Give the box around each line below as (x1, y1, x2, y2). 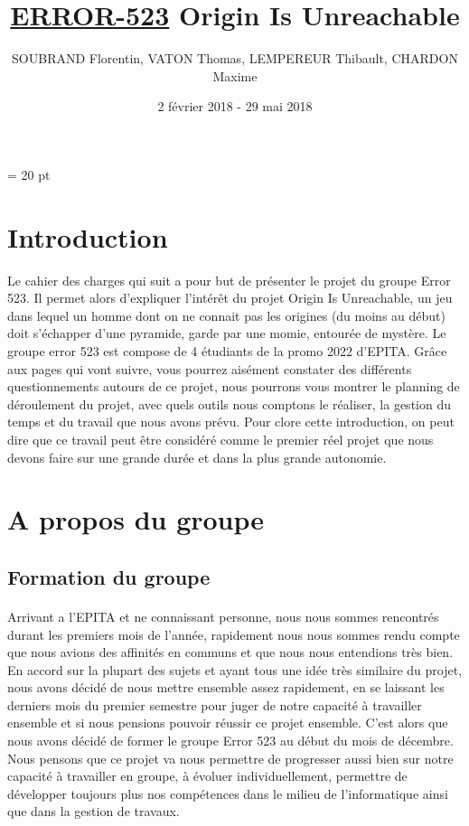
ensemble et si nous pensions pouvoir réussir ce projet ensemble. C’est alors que (7, 713, 448, 732)
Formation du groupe (7, 562, 211, 590)
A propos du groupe (7, 501, 265, 538)
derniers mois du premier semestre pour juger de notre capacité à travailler (7, 695, 422, 714)
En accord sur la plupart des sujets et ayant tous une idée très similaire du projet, (7, 660, 463, 679)
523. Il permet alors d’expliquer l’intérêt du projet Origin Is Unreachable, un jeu (7, 288, 453, 307)
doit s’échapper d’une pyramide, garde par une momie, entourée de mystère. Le (7, 324, 446, 343)
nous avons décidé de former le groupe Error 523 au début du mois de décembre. (7, 731, 454, 750)
